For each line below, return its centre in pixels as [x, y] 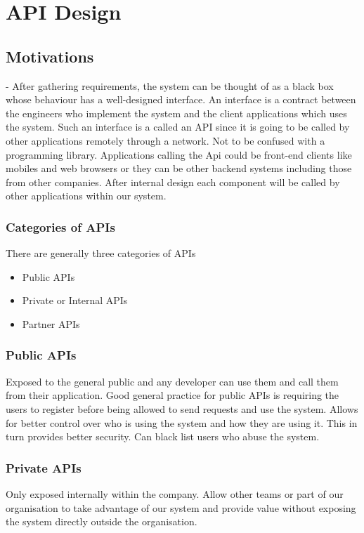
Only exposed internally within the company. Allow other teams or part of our [175, 493]
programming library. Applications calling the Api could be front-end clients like [179, 154]
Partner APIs [51, 323]
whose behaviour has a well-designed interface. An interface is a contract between [181, 99]
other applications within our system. [86, 196]
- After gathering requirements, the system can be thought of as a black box [170, 85]
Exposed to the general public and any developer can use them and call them [172, 381]
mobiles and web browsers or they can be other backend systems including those [179, 168]
